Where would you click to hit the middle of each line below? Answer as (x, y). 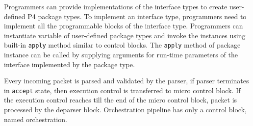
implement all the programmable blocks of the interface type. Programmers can (124, 26)
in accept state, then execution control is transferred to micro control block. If (122, 90)
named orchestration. (36, 119)
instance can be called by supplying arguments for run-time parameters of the (121, 55)
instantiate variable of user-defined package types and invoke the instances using (125, 35)
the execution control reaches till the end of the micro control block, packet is (121, 100)
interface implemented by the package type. (69, 64)
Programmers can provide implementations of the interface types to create (116, 6)
